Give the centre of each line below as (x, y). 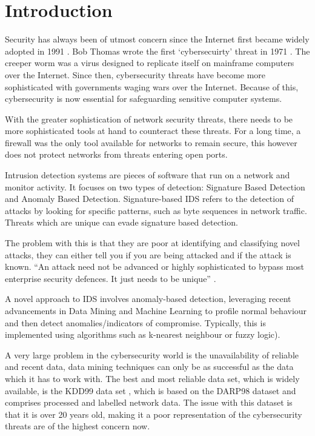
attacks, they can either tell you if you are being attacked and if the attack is (148, 254)
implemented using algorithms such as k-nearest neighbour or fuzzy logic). (143, 334)
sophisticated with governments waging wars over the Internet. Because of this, (152, 86)
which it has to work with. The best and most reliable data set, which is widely (152, 378)
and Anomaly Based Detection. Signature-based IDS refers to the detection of (149, 199)
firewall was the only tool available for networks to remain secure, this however (151, 142)
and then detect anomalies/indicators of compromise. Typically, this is (135, 322)
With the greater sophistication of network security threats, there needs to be (149, 119)
